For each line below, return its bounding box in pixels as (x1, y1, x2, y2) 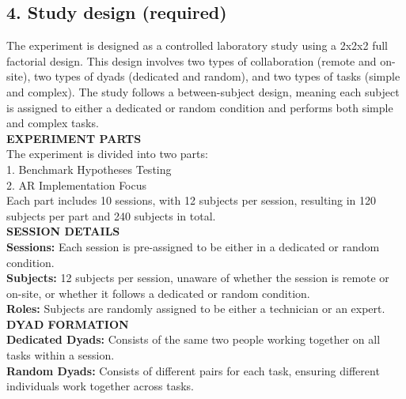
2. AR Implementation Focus (6, 176, 147, 193)
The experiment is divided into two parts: (6, 145, 208, 162)
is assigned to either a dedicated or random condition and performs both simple (6, 99, 393, 115)
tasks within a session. (6, 347, 115, 363)
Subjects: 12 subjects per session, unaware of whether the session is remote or (6, 269, 389, 286)
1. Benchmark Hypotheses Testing (6, 160, 172, 177)
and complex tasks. (6, 115, 99, 131)
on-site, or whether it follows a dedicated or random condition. (6, 284, 310, 301)
